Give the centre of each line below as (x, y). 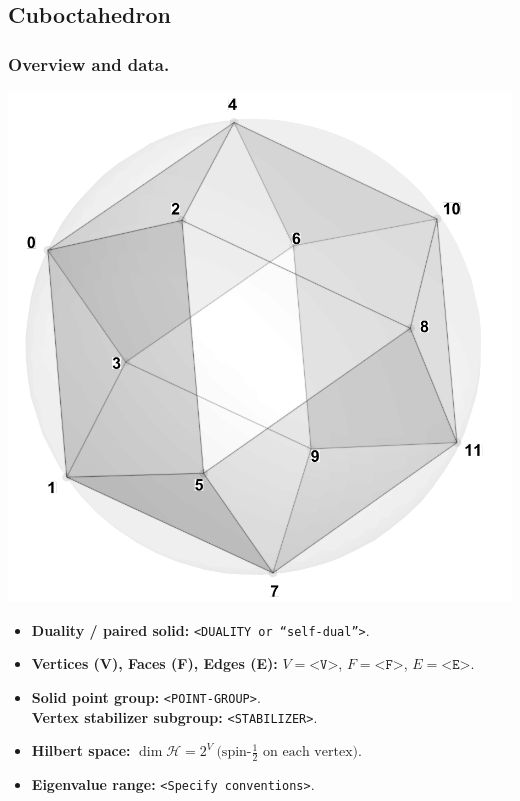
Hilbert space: (81, 750)
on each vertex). (312, 752)
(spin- (234, 752)
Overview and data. (89, 63)
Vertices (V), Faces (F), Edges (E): (154, 663)
